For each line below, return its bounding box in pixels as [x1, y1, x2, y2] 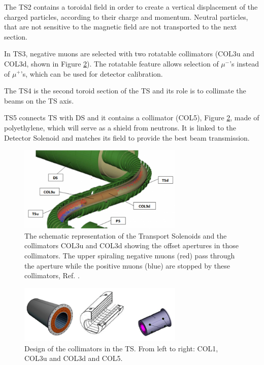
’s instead [229, 58, 259, 69]
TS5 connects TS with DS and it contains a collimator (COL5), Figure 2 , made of [4, 112, 259, 123]
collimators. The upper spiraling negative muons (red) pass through [24, 250, 235, 260]
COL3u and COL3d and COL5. [24, 353, 123, 363]
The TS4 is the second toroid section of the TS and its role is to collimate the [4, 85, 246, 96]
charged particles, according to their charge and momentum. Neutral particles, [4, 11, 248, 22]
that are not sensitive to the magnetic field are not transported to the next [4, 21, 237, 32]
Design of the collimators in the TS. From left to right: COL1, [24, 343, 218, 353]
